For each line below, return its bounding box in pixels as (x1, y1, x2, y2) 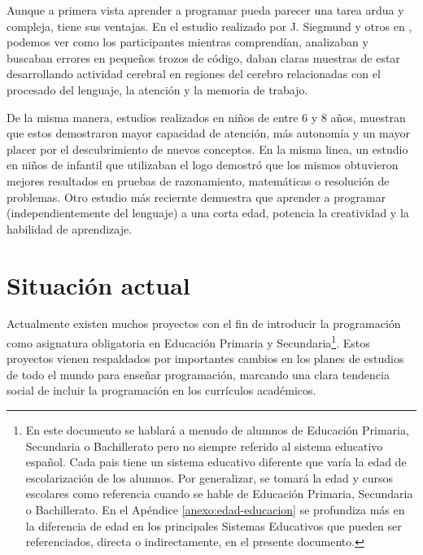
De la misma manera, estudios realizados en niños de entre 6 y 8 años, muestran (7, 108, 406, 125)
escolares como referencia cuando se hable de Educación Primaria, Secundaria (25, 485, 413, 502)
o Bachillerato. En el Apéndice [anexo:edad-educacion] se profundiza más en (25, 501, 405, 518)
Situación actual (7, 268, 190, 301)
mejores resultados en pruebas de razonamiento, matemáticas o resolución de (7, 172, 390, 189)
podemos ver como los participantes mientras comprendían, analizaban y (7, 33, 368, 50)
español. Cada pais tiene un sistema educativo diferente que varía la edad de (25, 453, 407, 470)
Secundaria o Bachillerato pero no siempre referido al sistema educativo (25, 437, 383, 454)
